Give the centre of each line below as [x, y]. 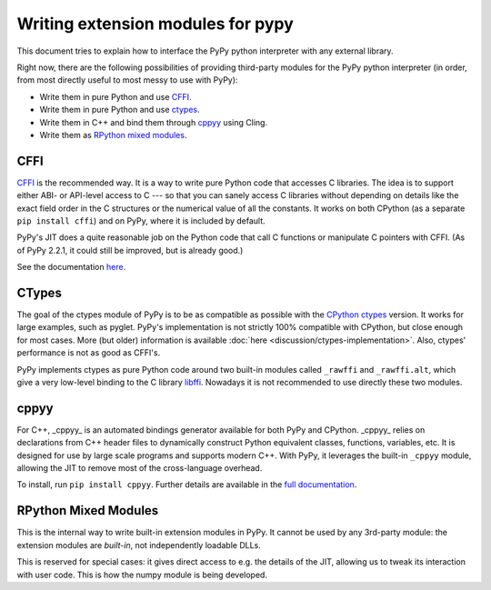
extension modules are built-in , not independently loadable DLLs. [139, 545]
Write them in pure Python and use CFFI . [115, 96]
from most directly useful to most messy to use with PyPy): [127, 80]
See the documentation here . [71, 267]
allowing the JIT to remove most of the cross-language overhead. [140, 468]
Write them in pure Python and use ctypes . [120, 110]
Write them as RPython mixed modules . [113, 135]
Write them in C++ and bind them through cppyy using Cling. [154, 122]
